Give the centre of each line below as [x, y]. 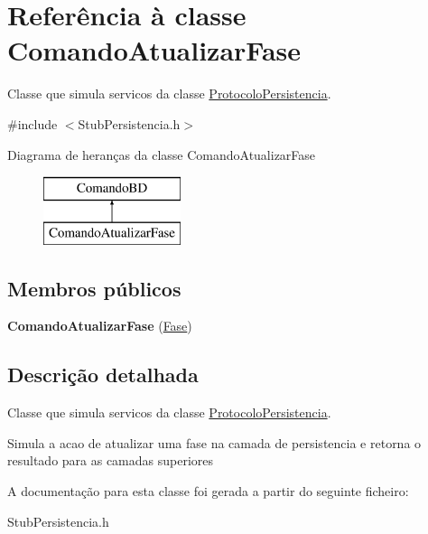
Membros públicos [94, 288]
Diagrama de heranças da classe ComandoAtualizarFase [162, 154]
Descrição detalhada [103, 375]
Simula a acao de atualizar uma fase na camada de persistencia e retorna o [214, 442]
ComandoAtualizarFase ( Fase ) [100, 326]
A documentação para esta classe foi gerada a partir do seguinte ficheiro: [208, 491]
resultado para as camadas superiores [111, 460]
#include [33, 123]
